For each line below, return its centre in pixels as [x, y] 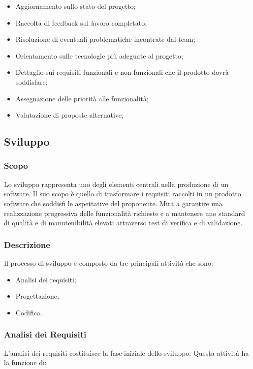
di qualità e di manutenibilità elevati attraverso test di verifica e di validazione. [123, 223]
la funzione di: [25, 362]
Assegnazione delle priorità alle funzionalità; [82, 98]
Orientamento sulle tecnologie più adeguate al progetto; [99, 55]
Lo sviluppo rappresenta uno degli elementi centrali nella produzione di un [116, 184]
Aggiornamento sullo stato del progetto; [76, 6]
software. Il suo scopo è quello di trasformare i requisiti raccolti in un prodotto [123, 194]
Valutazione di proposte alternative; [69, 115]
